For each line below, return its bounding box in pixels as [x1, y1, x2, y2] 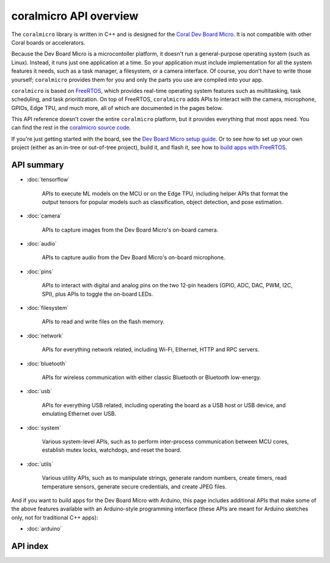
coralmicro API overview [11, 9, 139, 23]
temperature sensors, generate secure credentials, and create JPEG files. [42, 483, 227, 490]
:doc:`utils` [26, 460, 54, 468]
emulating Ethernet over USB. [42, 410, 117, 418]
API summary [11, 160, 64, 171]
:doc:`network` [26, 332, 64, 339]
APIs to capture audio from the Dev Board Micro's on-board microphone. [42, 254, 226, 261]
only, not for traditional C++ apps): [11, 513, 98, 521]
